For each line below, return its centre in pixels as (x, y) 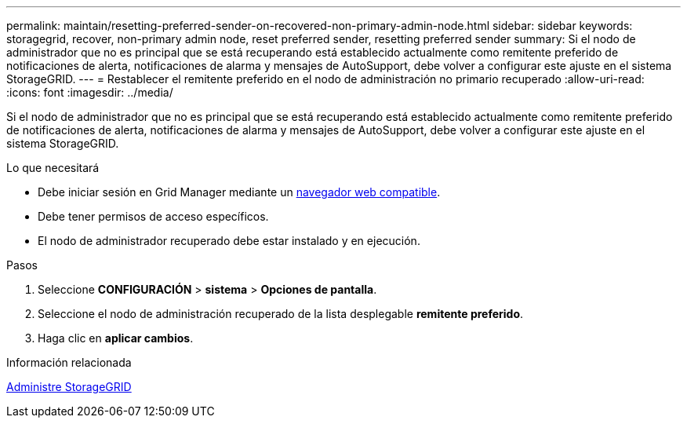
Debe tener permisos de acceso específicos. (153, 216)
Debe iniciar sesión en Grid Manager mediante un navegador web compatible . (239, 192)
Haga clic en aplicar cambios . (116, 338)
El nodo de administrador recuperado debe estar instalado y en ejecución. (229, 241)
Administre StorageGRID (69, 387)
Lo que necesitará (53, 168)
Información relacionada (69, 362)
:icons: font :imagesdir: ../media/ (90, 92)
